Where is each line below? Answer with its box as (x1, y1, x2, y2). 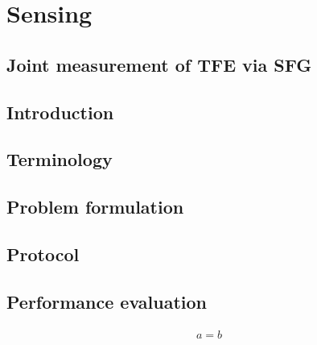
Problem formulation (6, 194, 184, 219)
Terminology (6, 147, 113, 172)
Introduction (6, 99, 114, 124)
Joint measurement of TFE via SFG (6, 52, 312, 77)
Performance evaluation (6, 289, 208, 314)
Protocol (6, 241, 80, 266)
